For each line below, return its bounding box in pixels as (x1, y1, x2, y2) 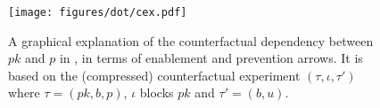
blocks (139, 83, 174, 102)
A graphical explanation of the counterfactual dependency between (8, 31, 374, 50)
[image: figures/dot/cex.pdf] (8, 6, 187, 19)
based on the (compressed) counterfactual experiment (8, 66, 301, 84)
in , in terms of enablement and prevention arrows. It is (59, 49, 363, 67)
